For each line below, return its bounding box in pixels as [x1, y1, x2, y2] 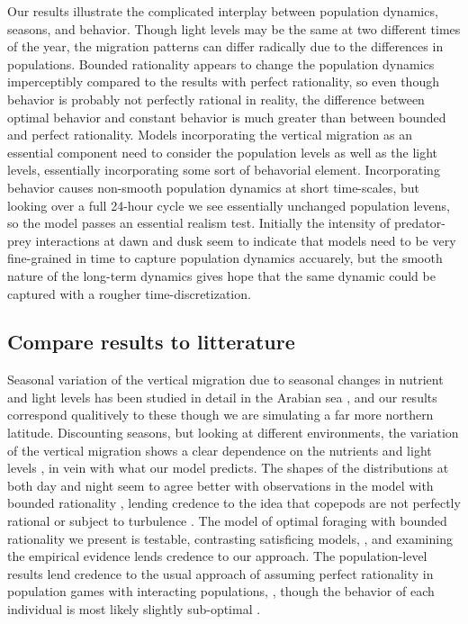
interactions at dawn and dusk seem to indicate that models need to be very [35, 231, 456, 249]
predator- [394, 213, 445, 232]
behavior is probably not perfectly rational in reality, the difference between [7, 89, 425, 108]
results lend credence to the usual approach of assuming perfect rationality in [7, 564, 434, 583]
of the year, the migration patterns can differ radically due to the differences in [7, 37, 444, 56]
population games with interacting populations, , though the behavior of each [7, 582, 435, 601]
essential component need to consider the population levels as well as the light [7, 142, 438, 161]
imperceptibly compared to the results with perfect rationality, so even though [7, 72, 439, 91]
